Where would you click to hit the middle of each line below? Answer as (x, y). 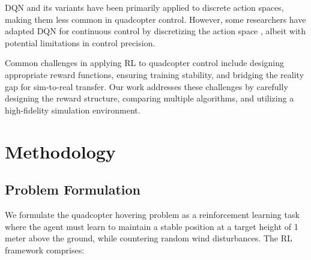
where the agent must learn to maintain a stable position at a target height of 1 (152, 226)
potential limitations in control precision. (80, 42)
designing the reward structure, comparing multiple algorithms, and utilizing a (149, 98)
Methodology (60, 151)
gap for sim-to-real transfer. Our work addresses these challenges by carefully (146, 86)
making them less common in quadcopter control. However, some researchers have (155, 19)
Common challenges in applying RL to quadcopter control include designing (144, 63)
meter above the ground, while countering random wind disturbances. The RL (149, 238)
